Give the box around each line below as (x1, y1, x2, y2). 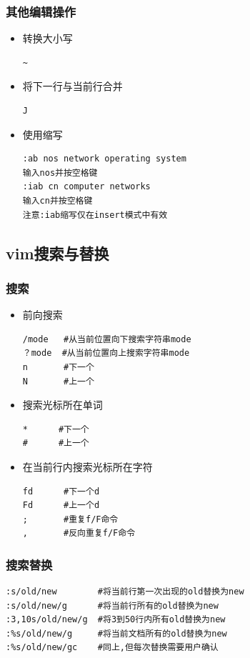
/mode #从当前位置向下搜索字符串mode (22, 334, 191, 344)
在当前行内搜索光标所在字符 (22, 459, 153, 474)
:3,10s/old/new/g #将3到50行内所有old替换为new (6, 614, 226, 625)
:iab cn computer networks (22, 181, 151, 192)
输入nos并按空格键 (22, 167, 98, 178)
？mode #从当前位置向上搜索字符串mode (22, 348, 190, 359)
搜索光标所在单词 (22, 397, 103, 412)
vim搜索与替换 (6, 241, 109, 264)
